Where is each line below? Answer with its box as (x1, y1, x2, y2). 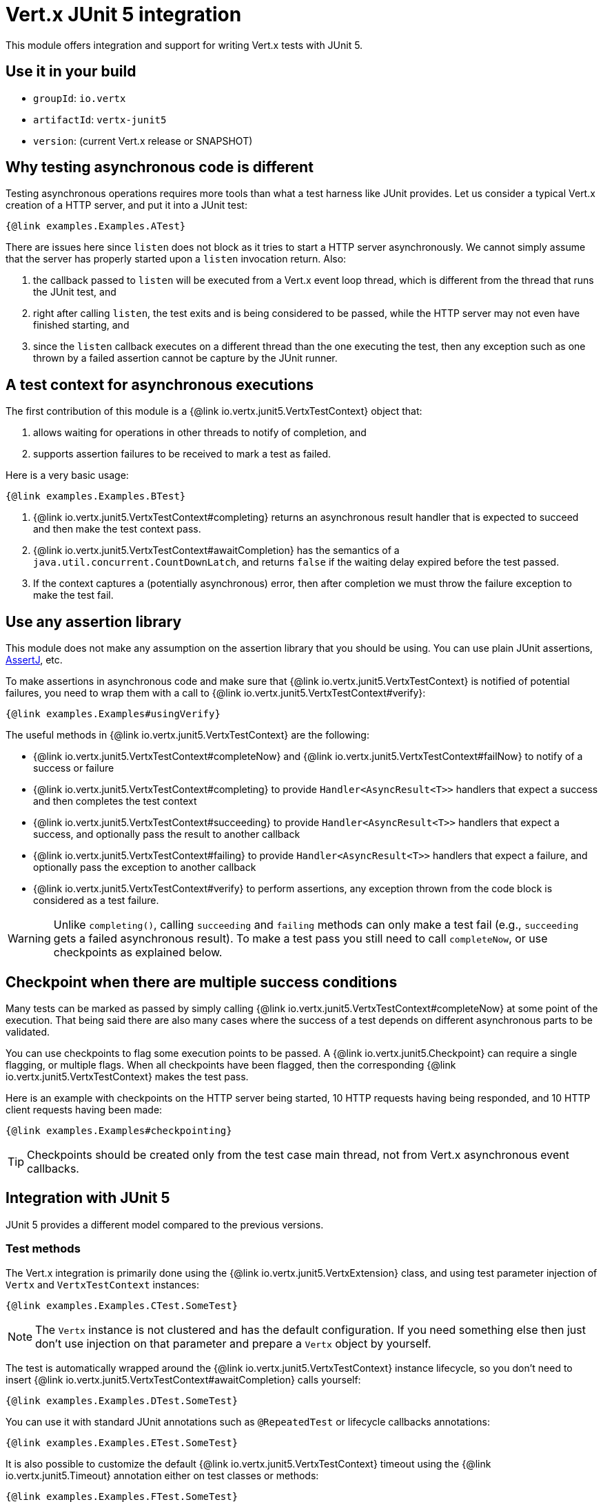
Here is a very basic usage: (6, 469, 129, 482)
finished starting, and (33, 319, 130, 331)
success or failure (33, 762, 114, 774)
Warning (8, 932, 51, 946)
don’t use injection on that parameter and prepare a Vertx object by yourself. (35, 1336, 431, 1350)
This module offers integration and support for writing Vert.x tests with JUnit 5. (6, 39, 363, 51)
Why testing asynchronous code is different (6, 158, 314, 176)
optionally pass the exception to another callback (33, 861, 256, 874)
